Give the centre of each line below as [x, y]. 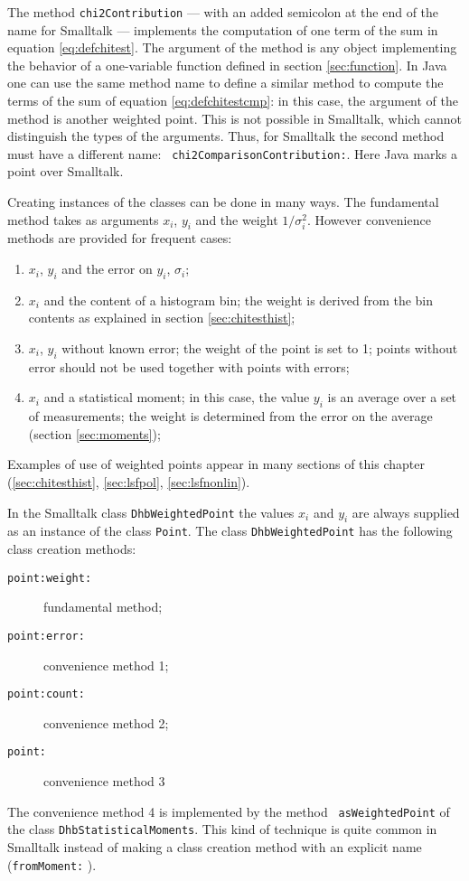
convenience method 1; [106, 665]
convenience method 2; [106, 722]
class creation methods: [72, 549]
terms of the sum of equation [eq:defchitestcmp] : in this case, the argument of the [233, 101]
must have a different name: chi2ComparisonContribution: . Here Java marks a [232, 153]
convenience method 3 [104, 781]
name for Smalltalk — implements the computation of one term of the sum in [223, 29]
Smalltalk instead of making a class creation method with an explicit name [215, 846]
